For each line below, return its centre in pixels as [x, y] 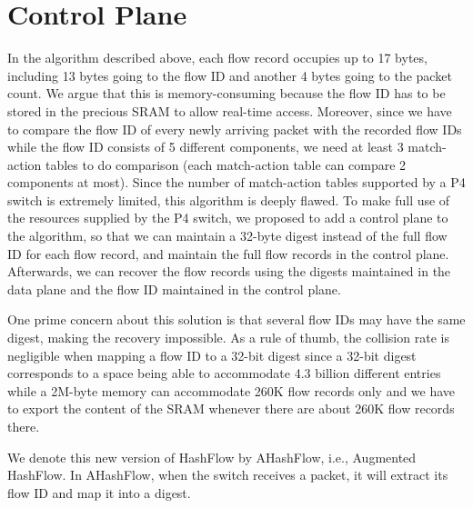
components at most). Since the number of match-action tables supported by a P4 [236, 182]
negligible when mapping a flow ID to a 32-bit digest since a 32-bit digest [212, 355]
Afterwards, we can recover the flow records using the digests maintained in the [229, 271]
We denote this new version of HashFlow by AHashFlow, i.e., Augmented [212, 457]
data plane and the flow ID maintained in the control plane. [174, 289]
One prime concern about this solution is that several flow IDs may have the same [236, 319]
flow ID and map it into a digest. [99, 492]
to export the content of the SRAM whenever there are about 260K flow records [231, 408]
